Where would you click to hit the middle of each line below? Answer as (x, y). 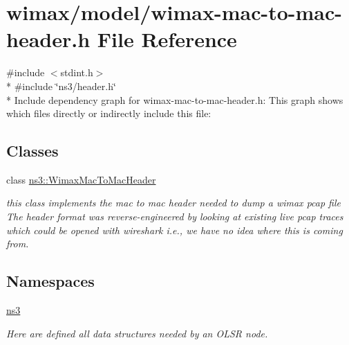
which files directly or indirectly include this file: (109, 113)
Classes (32, 151)
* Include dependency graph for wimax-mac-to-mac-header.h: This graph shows (175, 99)
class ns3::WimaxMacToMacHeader (81, 179)
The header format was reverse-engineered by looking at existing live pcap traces (175, 216)
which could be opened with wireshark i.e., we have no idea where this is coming (174, 230)
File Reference (167, 39)
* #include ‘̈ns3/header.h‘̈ (61, 86)
